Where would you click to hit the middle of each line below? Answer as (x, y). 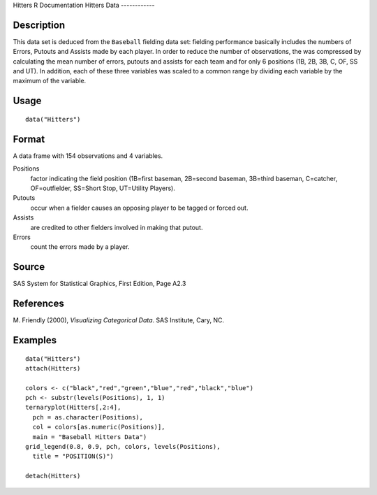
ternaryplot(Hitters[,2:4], (73, 408)
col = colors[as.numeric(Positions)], (99, 427)
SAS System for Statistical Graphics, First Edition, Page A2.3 (99, 284)
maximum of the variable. (50, 81)
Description (39, 25)
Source (29, 267)
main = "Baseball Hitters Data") (90, 437)
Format (29, 139)
